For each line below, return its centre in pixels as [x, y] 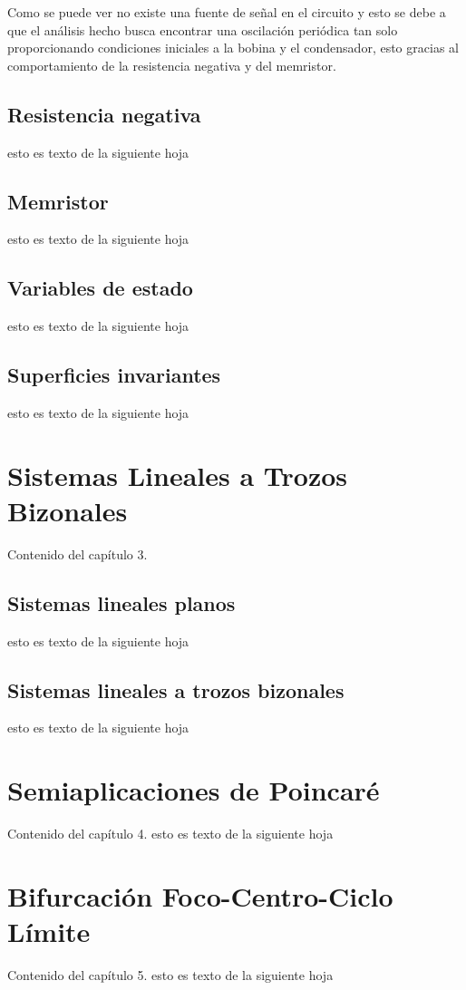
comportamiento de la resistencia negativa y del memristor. [172, 65]
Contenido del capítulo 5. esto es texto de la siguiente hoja [170, 975]
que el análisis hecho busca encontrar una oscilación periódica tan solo [203, 29]
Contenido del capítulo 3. [78, 553]
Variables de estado [100, 288]
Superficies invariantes [114, 375]
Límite [49, 932]
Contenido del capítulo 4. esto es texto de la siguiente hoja [170, 834]
